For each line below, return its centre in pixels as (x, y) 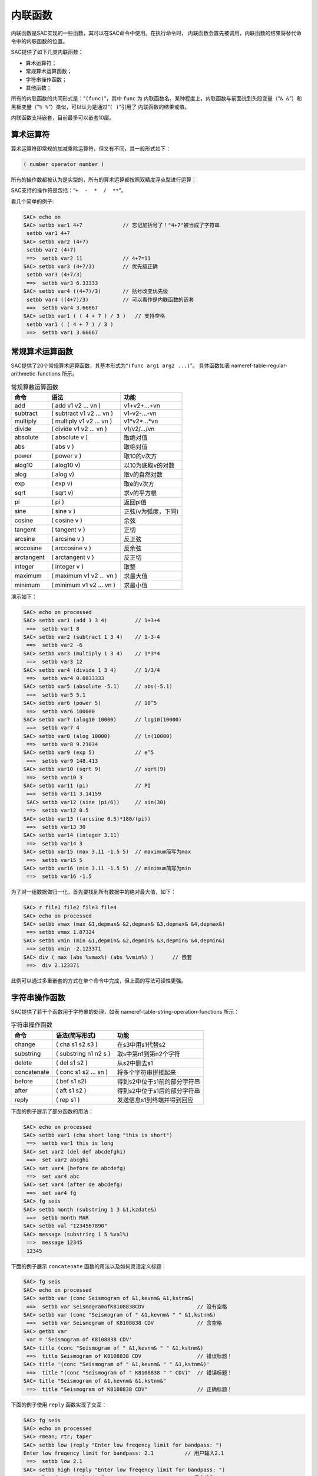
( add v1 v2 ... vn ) (76, 406)
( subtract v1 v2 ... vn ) (82, 413)
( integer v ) (67, 566)
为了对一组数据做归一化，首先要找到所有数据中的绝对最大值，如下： (93, 892)
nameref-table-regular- (259, 365)
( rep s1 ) (68, 1099)
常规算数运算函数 (35, 387)
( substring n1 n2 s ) (83, 1053)
